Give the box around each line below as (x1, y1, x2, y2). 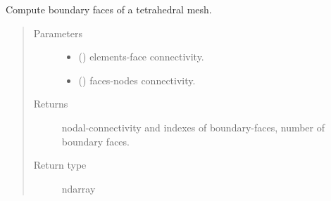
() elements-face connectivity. (78, 49, 204, 64)
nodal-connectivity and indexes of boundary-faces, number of (61, 119, 325, 134)
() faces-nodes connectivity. (78, 72, 196, 87)
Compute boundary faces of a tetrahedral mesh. (6, 2, 212, 16)
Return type (33, 157, 87, 172)
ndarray (61, 181, 96, 195)
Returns (33, 96, 68, 111)
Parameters (33, 25, 82, 40)
